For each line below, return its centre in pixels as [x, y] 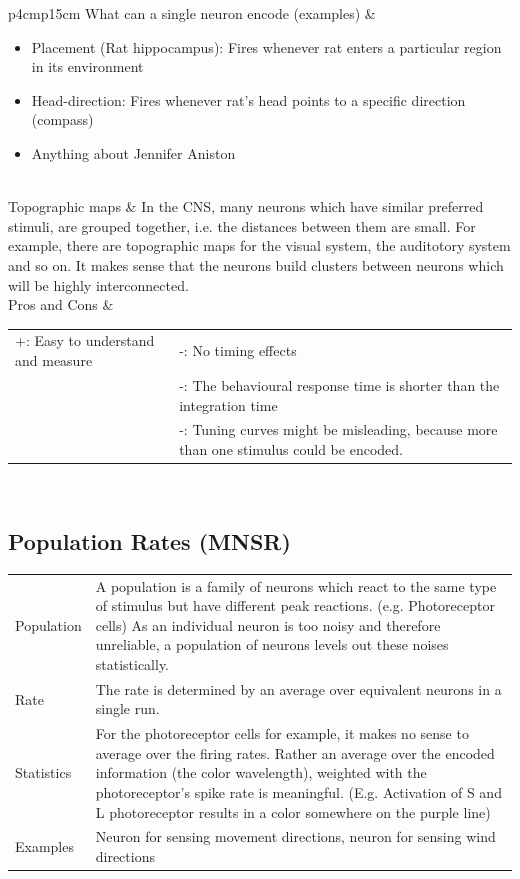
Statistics [43, 772]
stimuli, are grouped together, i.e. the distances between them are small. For [242, 225]
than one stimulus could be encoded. [291, 448]
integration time [228, 404]
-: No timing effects [238, 350]
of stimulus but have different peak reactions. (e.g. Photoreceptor [295, 605]
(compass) [62, 119]
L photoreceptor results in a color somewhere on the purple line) [293, 811]
